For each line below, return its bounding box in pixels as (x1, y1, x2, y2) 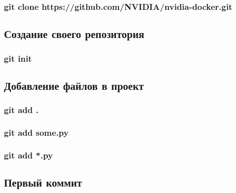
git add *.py (4, 149, 53, 161)
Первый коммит (4, 175, 82, 190)
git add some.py (4, 126, 69, 139)
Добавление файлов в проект (4, 77, 144, 93)
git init (4, 52, 32, 64)
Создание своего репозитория (4, 26, 145, 41)
